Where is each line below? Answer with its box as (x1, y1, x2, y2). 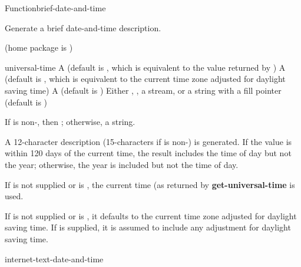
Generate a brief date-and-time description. (5, 21, 161, 34)
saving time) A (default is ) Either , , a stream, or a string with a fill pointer (5, 84, 282, 96)
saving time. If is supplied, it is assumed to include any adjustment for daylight (5, 221, 291, 233)
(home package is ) (5, 41, 73, 54)
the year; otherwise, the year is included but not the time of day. (5, 158, 239, 170)
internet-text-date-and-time (5, 252, 104, 265)
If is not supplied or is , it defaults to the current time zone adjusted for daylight (5, 209, 297, 222)
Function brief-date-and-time (5, 2, 106, 14)
